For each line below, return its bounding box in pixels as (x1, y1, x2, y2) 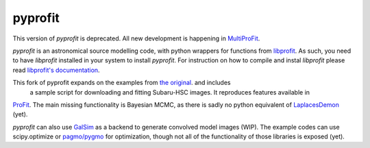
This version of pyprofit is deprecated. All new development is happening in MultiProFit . (12, 34, 260, 42)
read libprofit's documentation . (12, 66, 100, 74)
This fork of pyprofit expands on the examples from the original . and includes (12, 79, 231, 87)
